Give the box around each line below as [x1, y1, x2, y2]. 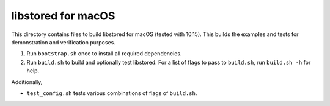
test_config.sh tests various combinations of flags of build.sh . [26, 89, 197, 97]
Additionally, [11, 78, 43, 85]
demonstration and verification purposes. [11, 38, 116, 46]
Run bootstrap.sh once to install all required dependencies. [26, 50, 182, 57]
